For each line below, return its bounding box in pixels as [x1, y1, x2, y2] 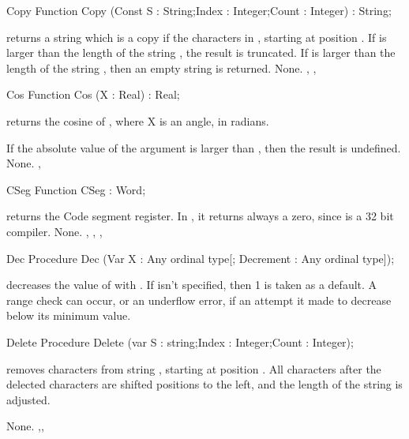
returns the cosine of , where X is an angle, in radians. [6, 112, 269, 129]
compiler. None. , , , [6, 223, 103, 239]
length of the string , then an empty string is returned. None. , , [6, 59, 317, 76]
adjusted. [6, 391, 51, 407]
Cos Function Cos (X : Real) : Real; [6, 86, 180, 103]
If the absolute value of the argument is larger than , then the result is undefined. [6, 139, 401, 156]
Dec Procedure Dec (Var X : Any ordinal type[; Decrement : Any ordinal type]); [6, 250, 395, 266]
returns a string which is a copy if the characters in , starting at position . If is [6, 28, 387, 45]
